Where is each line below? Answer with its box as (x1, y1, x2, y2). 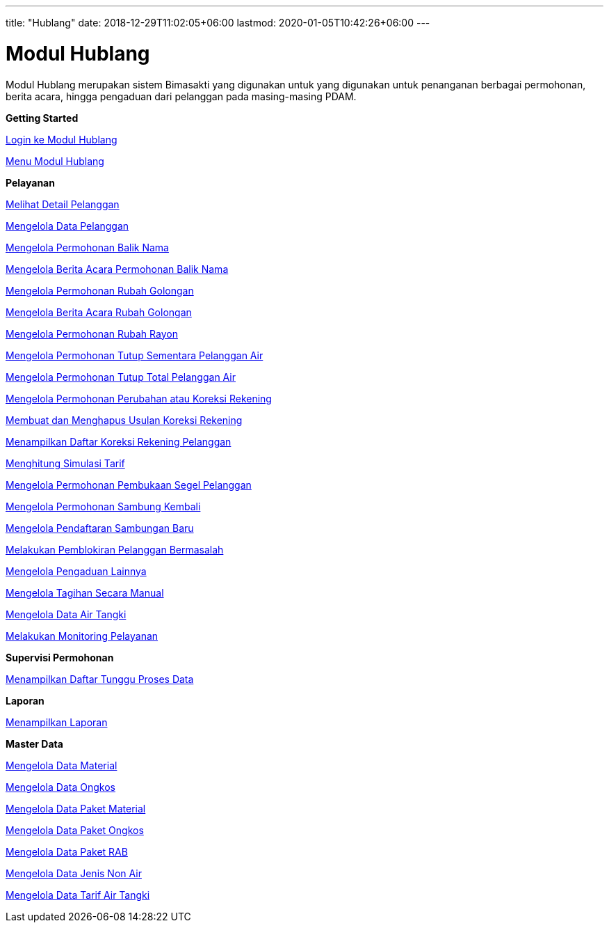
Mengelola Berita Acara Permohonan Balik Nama (6, 262, 229, 275)
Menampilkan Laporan (6, 716, 108, 728)
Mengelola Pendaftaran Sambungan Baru (6, 521, 194, 534)
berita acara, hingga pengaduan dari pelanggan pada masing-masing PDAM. (6, 90, 357, 102)
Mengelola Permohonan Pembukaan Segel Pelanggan (6, 478, 252, 491)
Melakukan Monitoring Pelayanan (6, 629, 159, 642)
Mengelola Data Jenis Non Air (6, 867, 142, 879)
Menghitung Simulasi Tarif (6, 457, 125, 469)
